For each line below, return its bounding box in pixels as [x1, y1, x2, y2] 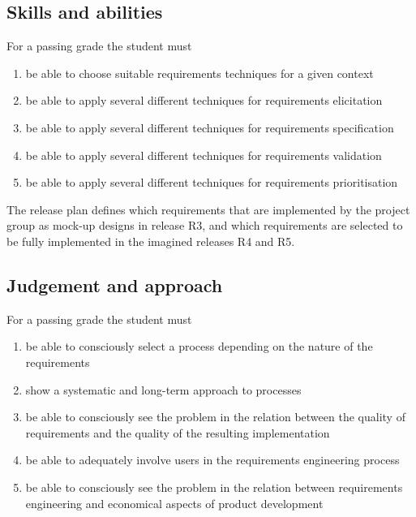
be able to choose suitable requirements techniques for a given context [25, 64, 374, 81]
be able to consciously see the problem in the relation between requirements [25, 478, 403, 495]
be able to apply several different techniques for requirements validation [25, 146, 382, 163]
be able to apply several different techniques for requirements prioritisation [25, 174, 398, 191]
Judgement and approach [6, 272, 223, 297]
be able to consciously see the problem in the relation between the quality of [25, 408, 405, 425]
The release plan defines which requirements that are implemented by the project [6, 200, 410, 218]
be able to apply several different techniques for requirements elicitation [25, 92, 383, 109]
